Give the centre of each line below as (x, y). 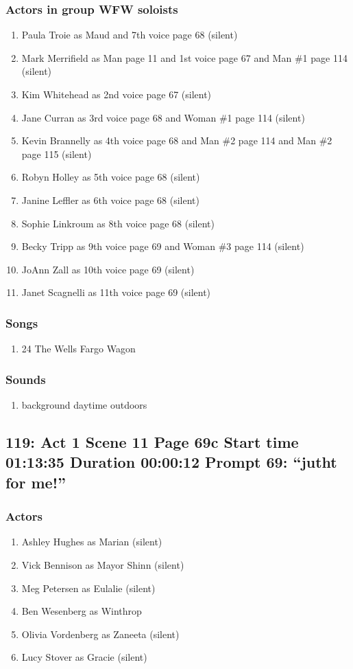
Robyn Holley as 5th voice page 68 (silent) (111, 177)
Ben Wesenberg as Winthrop (82, 611)
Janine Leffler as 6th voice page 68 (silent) (110, 200)
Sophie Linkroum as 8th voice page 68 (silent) (118, 223)
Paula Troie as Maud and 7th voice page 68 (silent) (130, 35)
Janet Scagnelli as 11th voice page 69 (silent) (116, 292)
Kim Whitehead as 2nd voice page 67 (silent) (117, 94)
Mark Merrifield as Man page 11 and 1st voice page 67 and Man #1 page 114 (184, 57)
